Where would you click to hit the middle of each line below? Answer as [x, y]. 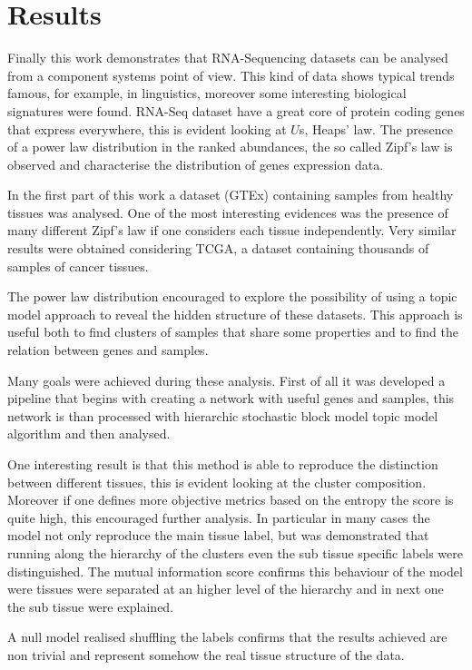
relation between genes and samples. [108, 350]
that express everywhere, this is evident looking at [147, 128]
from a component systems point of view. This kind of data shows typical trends [231, 75]
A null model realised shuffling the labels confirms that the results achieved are [227, 637]
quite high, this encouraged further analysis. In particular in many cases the [219, 517]
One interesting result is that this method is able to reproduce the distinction [223, 464]
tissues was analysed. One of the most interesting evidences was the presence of [228, 212]
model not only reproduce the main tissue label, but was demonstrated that [218, 535]
